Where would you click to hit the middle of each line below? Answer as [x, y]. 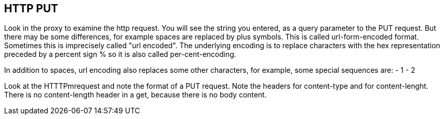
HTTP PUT [31, 8]
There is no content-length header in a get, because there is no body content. [136, 95]
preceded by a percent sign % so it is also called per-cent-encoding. [120, 54]
